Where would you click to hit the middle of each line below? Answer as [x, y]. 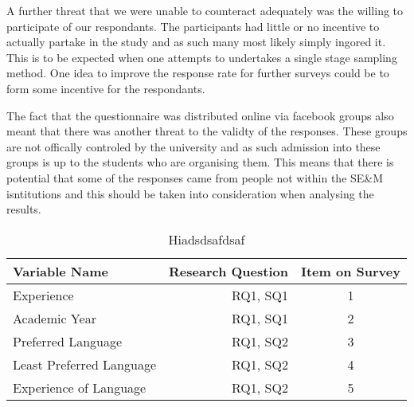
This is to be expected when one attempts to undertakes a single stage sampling [202, 57]
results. [24, 209]
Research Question [228, 271]
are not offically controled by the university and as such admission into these [193, 146]
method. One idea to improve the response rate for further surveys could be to [198, 73]
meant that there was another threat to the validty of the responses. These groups [207, 131]
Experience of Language [80, 387]
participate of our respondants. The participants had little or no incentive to [193, 26]
